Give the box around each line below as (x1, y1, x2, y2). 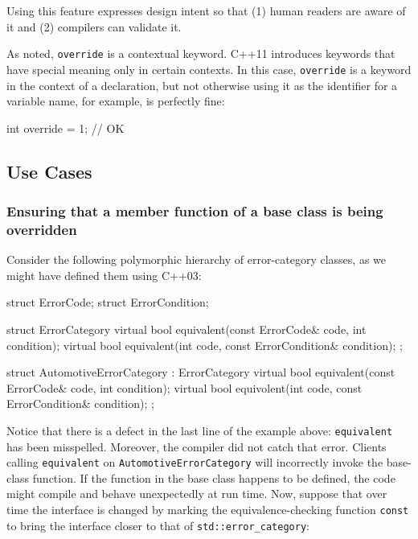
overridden (6, 219, 77, 239)
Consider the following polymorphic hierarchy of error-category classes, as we (6, 251, 387, 268)
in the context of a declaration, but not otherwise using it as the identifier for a (6, 76, 398, 93)
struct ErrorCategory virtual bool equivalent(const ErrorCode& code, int (6, 320, 367, 337)
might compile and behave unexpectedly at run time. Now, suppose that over (6, 485, 387, 502)
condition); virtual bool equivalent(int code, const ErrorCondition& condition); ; (6, 336, 403, 353)
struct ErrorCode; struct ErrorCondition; (6, 294, 209, 311)
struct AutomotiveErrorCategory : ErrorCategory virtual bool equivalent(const (6, 364, 395, 381)
